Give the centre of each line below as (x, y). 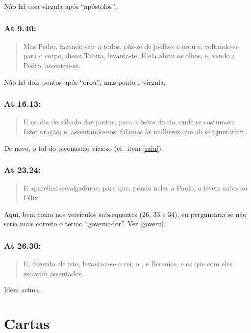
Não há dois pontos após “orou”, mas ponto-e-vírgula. (85, 82)
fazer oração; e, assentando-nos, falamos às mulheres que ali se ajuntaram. (135, 131)
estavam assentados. (53, 273)
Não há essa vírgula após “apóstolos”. (60, 6)
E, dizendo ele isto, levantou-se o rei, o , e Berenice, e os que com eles (128, 263)
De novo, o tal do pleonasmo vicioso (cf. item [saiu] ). (84, 148)
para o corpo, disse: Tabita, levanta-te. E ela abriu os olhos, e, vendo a (129, 56)
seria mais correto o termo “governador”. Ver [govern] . (85, 224)
